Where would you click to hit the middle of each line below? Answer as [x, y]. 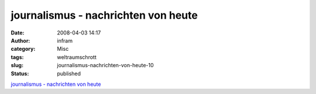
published [69, 74]
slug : [17, 65]
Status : [20, 74]
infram [65, 40]
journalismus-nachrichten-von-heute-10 [106, 65]
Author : [20, 40]
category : [23, 49]
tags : [17, 57]
